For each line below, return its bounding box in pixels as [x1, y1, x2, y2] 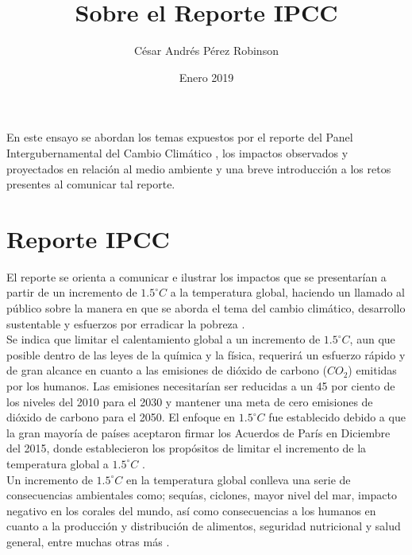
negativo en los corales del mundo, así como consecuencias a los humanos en [6, 502, 376, 518]
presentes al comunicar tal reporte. [6, 176, 175, 192]
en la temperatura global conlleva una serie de [126, 471, 351, 487]
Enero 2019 [179, 68, 234, 85]
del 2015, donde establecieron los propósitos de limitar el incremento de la [6, 440, 367, 456]
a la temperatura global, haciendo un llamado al [170, 284, 405, 301]
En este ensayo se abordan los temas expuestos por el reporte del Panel [6, 129, 353, 146]
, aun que [349, 331, 395, 347]
